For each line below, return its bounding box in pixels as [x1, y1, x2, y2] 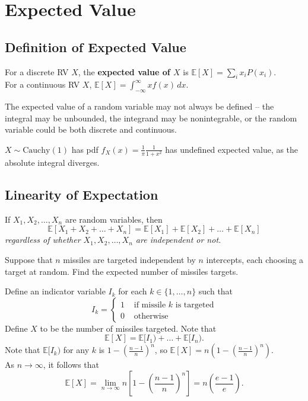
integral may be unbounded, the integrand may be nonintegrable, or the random [5, 111, 297, 124]
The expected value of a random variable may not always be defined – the [5, 100, 274, 113]
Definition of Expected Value [5, 37, 186, 56]
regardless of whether [5, 233, 81, 246]
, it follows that [43, 358, 100, 371]
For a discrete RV [5, 65, 69, 78]
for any [63, 344, 90, 356]
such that [198, 285, 233, 297]
